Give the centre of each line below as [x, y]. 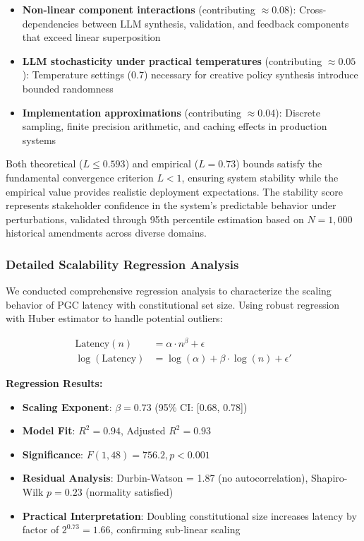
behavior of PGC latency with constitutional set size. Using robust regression [173, 304]
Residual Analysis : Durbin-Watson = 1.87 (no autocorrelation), [165, 478]
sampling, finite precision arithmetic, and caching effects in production [175, 126]
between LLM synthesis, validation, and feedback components [216, 23]
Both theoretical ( [44, 164]
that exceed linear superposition [91, 37]
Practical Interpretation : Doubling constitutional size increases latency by [189, 515]
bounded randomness [68, 88]
